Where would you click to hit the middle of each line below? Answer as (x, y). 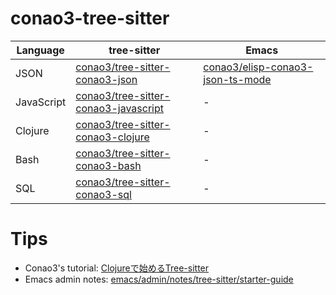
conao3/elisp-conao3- (258, 67)
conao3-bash (108, 165)
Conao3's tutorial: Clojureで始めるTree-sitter (117, 268)
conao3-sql (103, 194)
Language (40, 50)
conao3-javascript (119, 108)
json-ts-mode (237, 79)
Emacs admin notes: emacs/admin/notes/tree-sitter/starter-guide (159, 279)
